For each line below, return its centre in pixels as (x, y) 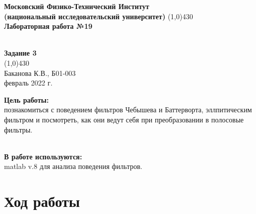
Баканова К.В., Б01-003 (40, 73)
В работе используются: (43, 156)
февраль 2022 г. (28, 83)
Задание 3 (20, 53)
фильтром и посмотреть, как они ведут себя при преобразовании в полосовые (124, 119)
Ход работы (42, 201)
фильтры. (18, 129)
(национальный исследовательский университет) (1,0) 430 (99, 16)
